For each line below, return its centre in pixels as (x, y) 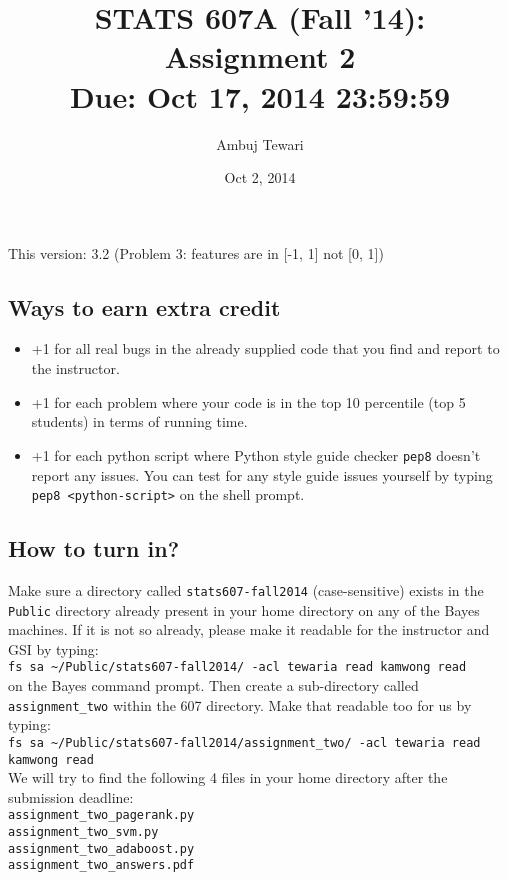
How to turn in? (94, 548)
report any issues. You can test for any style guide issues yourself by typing (262, 474)
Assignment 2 (260, 56)
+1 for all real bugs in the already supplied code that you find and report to (265, 348)
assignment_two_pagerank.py (101, 815)
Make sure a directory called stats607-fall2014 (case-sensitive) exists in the (246, 589)
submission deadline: (71, 796)
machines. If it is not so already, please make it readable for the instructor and (249, 629)
